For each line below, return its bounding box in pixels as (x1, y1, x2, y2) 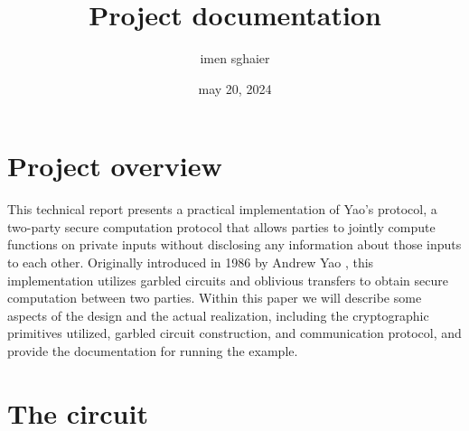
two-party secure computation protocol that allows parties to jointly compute (7, 217, 436, 236)
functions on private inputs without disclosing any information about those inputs (7, 235, 462, 254)
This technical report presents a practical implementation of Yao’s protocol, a (7, 200, 437, 219)
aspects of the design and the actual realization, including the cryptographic (7, 305, 429, 324)
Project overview (7, 147, 222, 184)
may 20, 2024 (198, 79, 272, 98)
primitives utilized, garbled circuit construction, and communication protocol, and (7, 323, 462, 342)
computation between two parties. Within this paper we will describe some (7, 288, 422, 307)
